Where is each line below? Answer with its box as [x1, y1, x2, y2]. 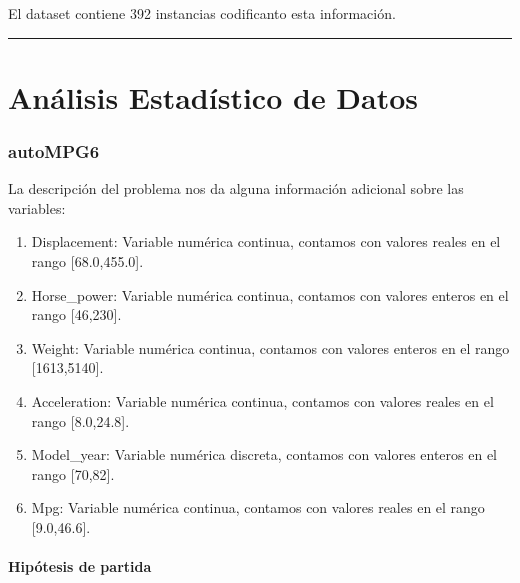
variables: [8, 197, 66, 218]
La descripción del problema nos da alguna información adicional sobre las [8, 178, 464, 199]
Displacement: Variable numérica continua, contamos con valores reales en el [31, 231, 501, 252]
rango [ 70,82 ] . [31, 463, 115, 484]
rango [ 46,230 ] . [31, 304, 122, 325]
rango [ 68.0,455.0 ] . [31, 250, 144, 271]
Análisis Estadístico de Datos [8, 76, 419, 117]
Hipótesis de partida [8, 556, 152, 577]
